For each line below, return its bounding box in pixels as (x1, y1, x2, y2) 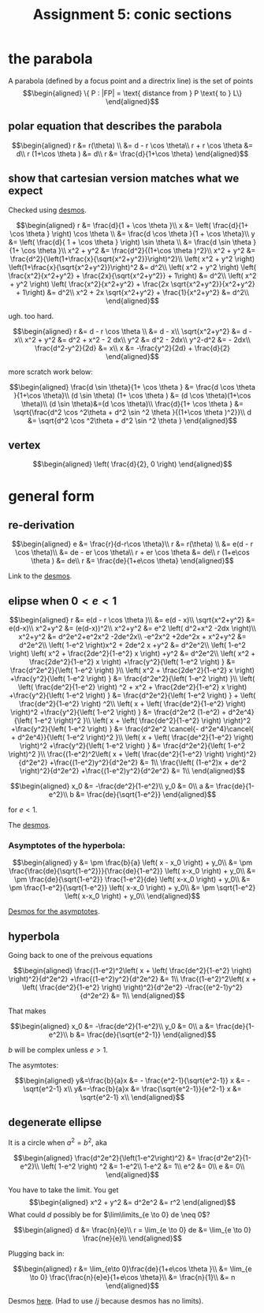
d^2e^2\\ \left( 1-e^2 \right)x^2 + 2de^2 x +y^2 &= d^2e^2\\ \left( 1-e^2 (19, 641, 246, 650)
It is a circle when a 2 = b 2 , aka (8, 1136, 108, 1147)
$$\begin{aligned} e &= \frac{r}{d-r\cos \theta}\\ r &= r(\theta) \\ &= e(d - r (11, 539, 254, 549)
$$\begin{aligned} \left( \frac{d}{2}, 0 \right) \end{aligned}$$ (32, 459, 232, 469)
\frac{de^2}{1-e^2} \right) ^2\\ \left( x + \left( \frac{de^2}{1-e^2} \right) (18, 699, 247, 709)
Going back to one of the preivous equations (8, 951, 153, 960)
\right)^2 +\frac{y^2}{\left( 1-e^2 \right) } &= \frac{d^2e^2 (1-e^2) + (10, 708, 227, 717)
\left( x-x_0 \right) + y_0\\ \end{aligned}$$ (64, 892, 201, 901)
